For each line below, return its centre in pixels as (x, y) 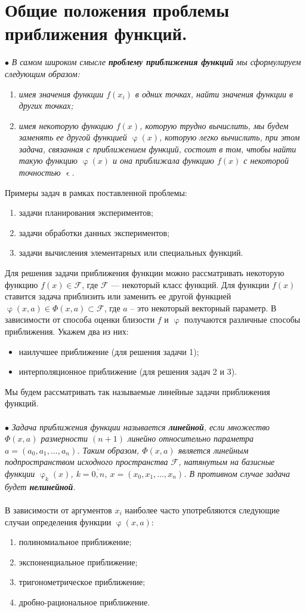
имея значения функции (61, 94)
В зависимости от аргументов (58, 510)
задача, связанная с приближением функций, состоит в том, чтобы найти (157, 149)
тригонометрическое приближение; (82, 582)
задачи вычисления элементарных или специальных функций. (131, 253)
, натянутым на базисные (227, 462)
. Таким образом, (108, 450)
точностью (40, 172)
